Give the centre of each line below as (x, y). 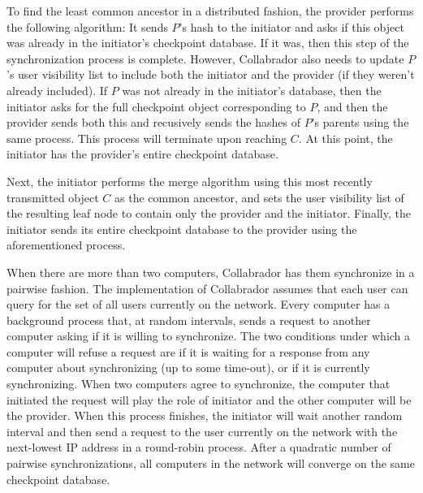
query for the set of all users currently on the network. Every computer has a (199, 304)
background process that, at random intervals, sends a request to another (189, 320)
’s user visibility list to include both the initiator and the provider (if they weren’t (211, 74)
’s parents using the (360, 122)
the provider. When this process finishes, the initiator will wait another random (205, 415)
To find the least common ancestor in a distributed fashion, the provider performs (210, 11)
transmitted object (53, 197)
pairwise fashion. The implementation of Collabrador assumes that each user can (207, 288)
